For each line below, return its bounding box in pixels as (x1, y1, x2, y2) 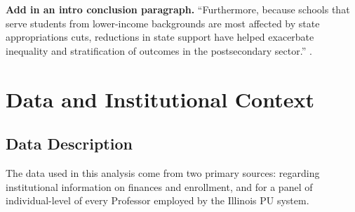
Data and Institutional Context (6, 84, 314, 113)
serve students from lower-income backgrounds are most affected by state (6, 15, 320, 30)
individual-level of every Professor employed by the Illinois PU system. (6, 193, 309, 208)
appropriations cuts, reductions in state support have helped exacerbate (6, 29, 314, 44)
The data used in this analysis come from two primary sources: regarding (6, 165, 320, 180)
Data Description (6, 133, 133, 154)
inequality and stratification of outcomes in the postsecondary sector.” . (6, 43, 312, 58)
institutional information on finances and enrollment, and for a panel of (6, 179, 313, 194)
